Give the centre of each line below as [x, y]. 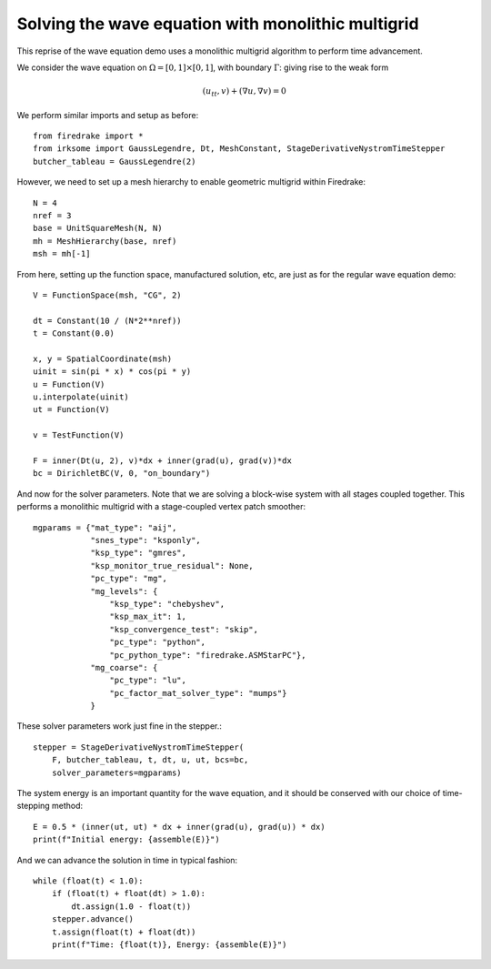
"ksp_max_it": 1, [148, 617]
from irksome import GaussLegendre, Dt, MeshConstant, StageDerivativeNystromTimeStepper [239, 149]
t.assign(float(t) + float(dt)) [124, 932]
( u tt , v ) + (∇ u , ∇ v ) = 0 [244, 92]
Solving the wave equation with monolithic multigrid [218, 24]
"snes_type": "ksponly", [146, 540]
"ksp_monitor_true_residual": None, [172, 565]
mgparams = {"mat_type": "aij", [105, 527]
